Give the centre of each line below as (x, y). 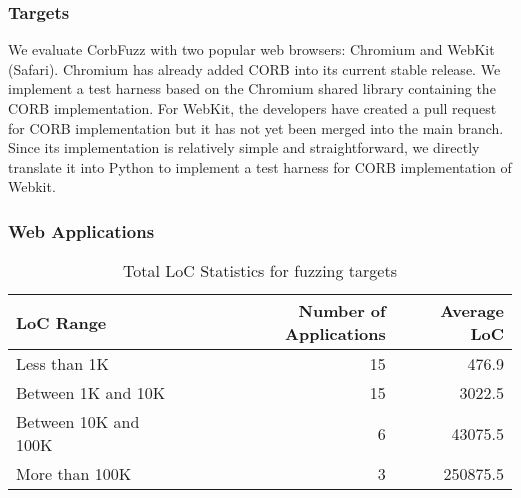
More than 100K (74, 474)
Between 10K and (78, 422)
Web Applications (81, 230)
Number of (342, 311)
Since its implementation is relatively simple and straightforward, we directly (244, 147)
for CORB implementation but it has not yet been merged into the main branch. (256, 127)
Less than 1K (62, 364)
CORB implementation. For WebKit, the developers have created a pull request (252, 108)
